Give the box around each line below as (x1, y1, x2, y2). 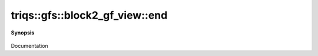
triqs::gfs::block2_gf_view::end (11, 9, 168, 22)
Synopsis (11, 29, 35, 36)
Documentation (11, 42, 48, 49)
